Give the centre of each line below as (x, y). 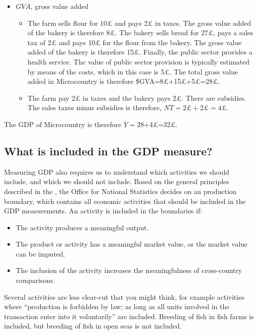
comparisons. (35, 280)
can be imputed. (40, 253)
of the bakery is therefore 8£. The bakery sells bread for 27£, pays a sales (140, 33)
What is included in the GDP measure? (108, 151)
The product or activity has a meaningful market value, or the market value (131, 244)
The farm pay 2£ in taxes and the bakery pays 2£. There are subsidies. (137, 98)
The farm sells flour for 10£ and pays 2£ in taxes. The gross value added (139, 23)
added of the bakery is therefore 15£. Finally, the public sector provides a (140, 52)
